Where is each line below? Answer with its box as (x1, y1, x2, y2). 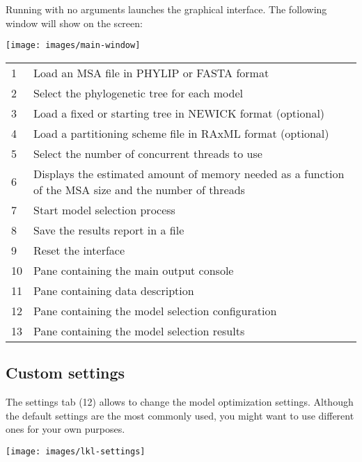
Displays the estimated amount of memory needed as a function (33, 165, 345, 182)
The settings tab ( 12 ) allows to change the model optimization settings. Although (6, 395, 354, 409)
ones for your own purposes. (6, 422, 125, 436)
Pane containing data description (33, 282, 194, 298)
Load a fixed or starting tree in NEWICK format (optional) (33, 104, 325, 121)
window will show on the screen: (6, 15, 143, 30)
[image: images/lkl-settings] (6, 446, 145, 456)
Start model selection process (33, 201, 175, 218)
